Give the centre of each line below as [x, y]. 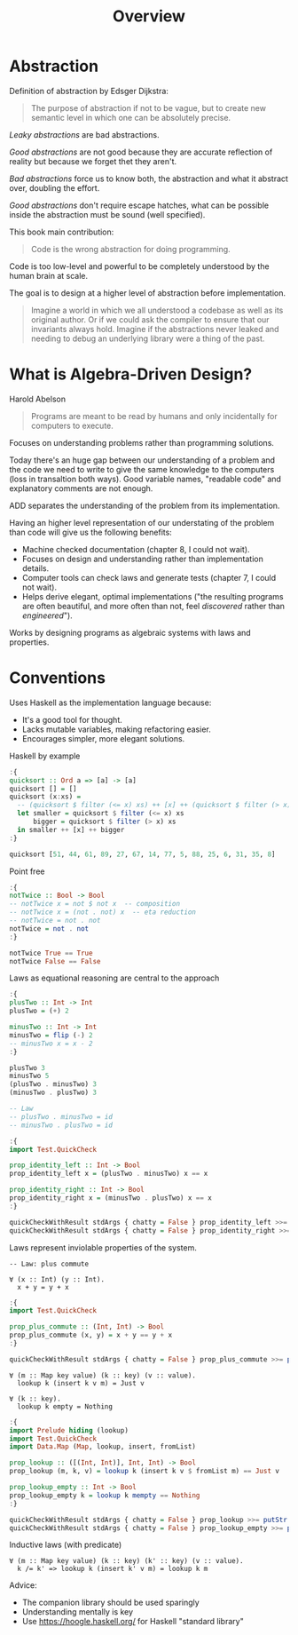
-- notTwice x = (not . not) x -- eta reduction [103, 912]
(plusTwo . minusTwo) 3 [53, 1084]
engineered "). [47, 615]
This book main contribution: [62, 232]
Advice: [23, 1585]
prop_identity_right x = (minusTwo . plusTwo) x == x [111, 1198]
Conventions [58, 678]
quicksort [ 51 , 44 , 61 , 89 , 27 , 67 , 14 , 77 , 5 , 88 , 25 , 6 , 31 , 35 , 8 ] [142, 854]
